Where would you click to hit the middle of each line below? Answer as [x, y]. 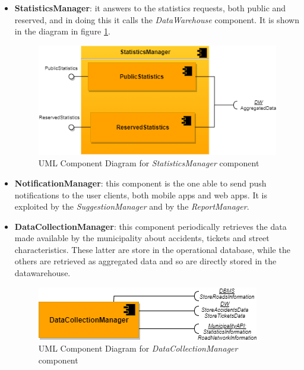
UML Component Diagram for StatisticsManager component [149, 163]
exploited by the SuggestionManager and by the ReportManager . [132, 206]
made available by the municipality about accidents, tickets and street [142, 238]
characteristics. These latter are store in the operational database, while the [152, 249]
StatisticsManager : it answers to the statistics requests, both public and [150, 8]
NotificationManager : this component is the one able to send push [140, 183]
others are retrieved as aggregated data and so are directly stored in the [145, 261]
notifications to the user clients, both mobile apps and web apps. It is [141, 195]
